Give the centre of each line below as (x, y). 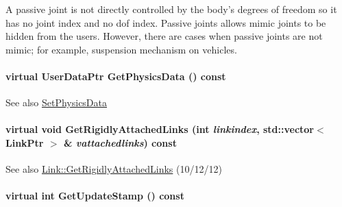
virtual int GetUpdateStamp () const (95, 196)
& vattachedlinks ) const (120, 142)
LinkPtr (25, 142)
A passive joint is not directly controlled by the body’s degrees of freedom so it (171, 9)
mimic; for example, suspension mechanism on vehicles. (121, 49)
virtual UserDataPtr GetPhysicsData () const (116, 76)
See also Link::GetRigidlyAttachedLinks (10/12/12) (114, 169)
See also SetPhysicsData (57, 102)
